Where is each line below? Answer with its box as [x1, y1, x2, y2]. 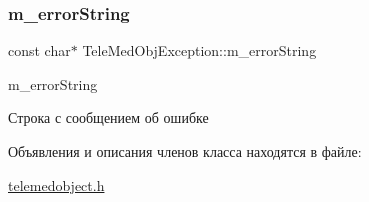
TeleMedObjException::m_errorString [82, 40, 317, 61]
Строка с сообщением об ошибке [8, 107, 209, 128]
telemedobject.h [8, 174, 105, 195]
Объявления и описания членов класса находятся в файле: [8, 141, 362, 161]
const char [8, 40, 71, 61]
